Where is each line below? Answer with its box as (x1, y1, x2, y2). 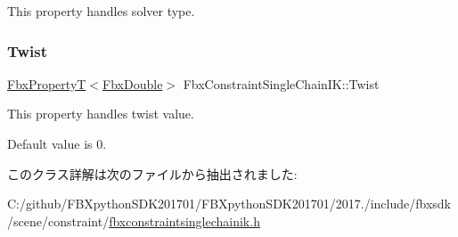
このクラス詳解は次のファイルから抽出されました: (7, 164, 298, 183)
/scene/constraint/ (7, 211, 110, 230)
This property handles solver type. (7, 2, 195, 20)
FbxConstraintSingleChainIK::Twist (183, 74, 380, 93)
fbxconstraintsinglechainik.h (109, 211, 260, 230)
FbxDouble (102, 74, 163, 93)
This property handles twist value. (7, 104, 194, 123)
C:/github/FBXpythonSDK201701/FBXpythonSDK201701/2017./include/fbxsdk (7, 194, 451, 213)
